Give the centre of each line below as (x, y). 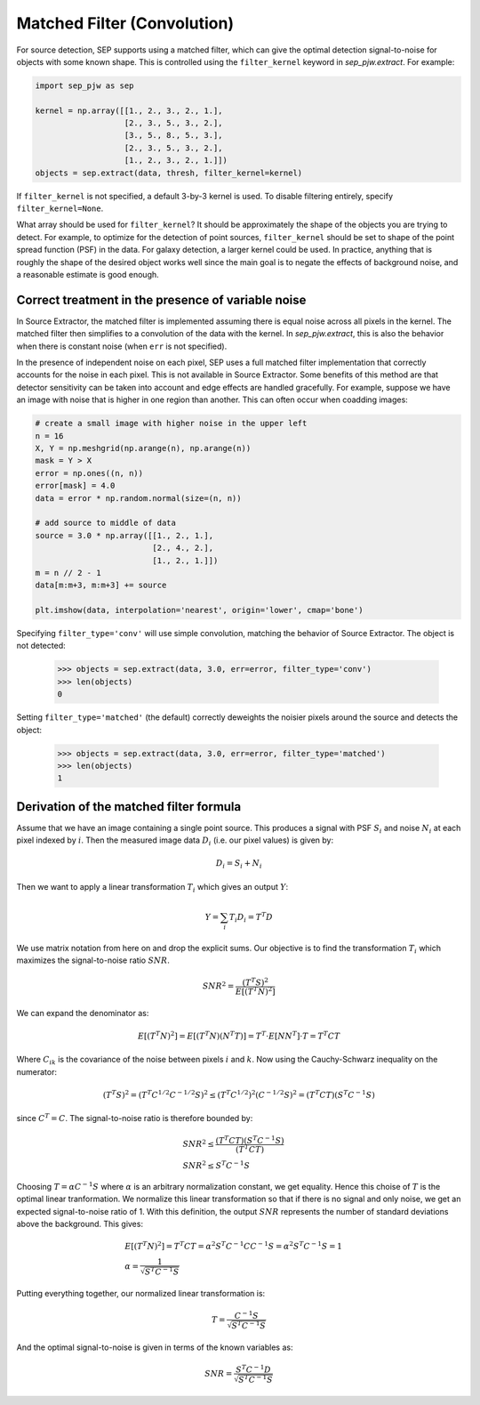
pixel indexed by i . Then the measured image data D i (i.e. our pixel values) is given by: (175, 841)
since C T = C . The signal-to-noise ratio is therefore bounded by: (135, 1118)
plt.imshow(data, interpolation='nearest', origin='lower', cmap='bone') (199, 610)
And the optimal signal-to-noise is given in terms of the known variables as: (155, 1347)
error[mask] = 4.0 (75, 486)
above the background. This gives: (80, 1224)
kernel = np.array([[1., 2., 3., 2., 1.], (129, 110)
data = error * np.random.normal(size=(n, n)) (138, 498)
